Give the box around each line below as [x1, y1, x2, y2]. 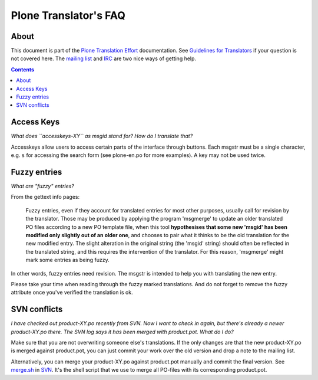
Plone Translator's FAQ [11, 9, 126, 22]
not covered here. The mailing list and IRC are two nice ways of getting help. [11, 55, 197, 62]
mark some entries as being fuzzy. [25, 257, 110, 264]
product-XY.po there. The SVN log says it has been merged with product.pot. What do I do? [11, 328, 234, 335]
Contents [11, 65, 35, 73]
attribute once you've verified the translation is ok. [11, 289, 133, 296]
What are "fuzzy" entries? [11, 183, 74, 189]
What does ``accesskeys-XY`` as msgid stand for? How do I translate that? [11, 133, 193, 140]
